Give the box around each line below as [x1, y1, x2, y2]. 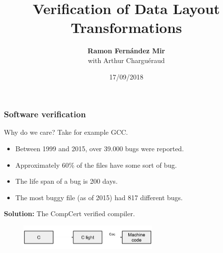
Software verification [4, 108, 86, 120]
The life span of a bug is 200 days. [15, 176, 118, 186]
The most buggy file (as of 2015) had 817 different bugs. [15, 192, 183, 202]
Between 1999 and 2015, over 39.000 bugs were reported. [15, 143, 184, 153]
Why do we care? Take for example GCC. [4, 127, 128, 137]
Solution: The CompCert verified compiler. [4, 208, 135, 219]
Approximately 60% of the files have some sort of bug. [15, 159, 177, 170]
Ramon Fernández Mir [87, 46, 165, 56]
